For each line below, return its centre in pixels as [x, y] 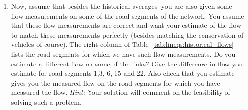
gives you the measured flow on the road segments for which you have [115, 82]
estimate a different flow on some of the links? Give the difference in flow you [127, 63]
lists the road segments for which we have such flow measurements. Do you [123, 54]
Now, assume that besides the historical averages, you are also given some [122, 6]
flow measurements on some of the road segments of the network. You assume [127, 15]
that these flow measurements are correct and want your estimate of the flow [126, 25]
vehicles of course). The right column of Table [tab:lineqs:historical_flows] [122, 44]
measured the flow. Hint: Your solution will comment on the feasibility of [121, 92]
